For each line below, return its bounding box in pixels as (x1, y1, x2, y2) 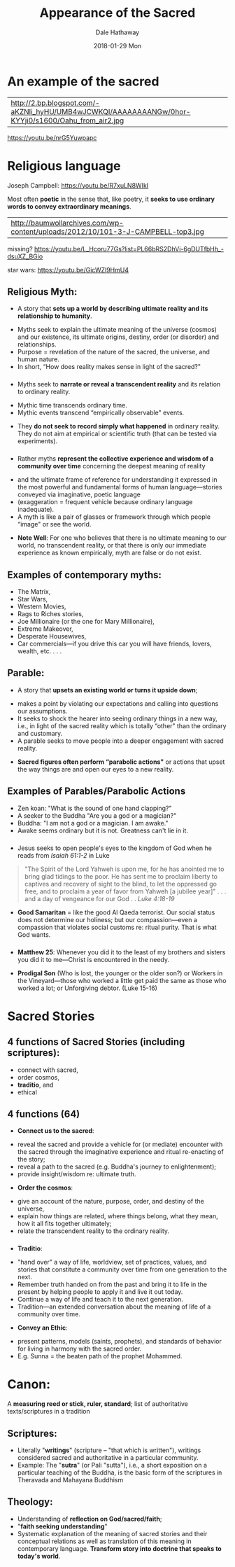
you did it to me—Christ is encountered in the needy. (17, 955, 170, 963)
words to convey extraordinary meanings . (7, 202, 131, 211)
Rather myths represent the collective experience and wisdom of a (17, 454, 214, 463)
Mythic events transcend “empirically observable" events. (17, 408, 185, 417)
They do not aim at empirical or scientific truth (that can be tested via (17, 429, 217, 438)
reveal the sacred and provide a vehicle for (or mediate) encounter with (17, 1140, 223, 1149)
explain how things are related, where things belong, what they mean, (17, 1212, 218, 1220)
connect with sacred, (17, 1066, 79, 1074)
